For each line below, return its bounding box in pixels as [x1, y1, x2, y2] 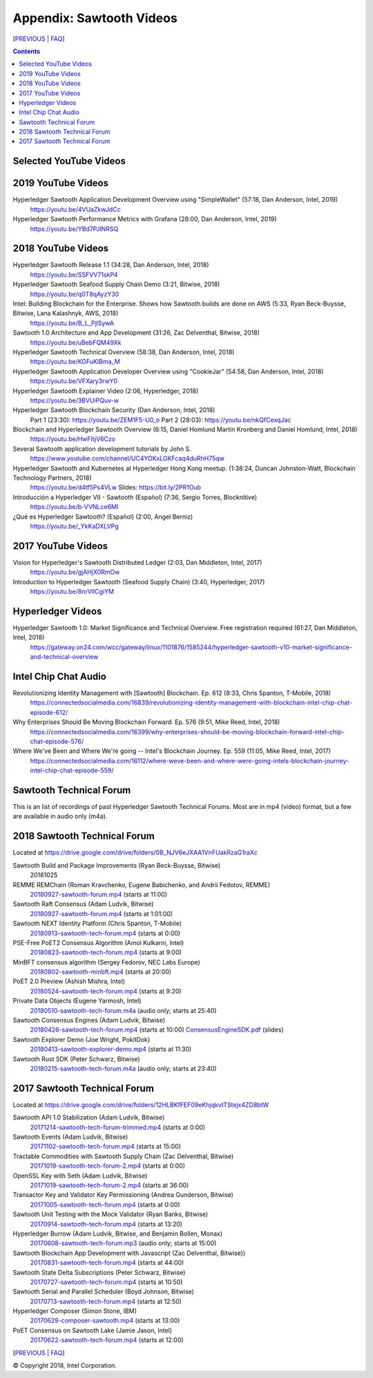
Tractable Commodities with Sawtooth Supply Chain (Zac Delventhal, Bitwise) [12, 1152, 234, 1160]
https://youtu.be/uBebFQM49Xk [30, 338, 122, 346]
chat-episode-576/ [30, 737, 84, 746]
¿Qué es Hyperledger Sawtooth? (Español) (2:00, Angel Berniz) [12, 512, 193, 521]
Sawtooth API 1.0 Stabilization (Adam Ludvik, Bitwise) [12, 1113, 165, 1121]
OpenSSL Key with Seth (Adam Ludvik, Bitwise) [12, 1171, 148, 1180]
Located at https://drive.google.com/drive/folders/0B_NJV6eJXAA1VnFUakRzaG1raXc [12, 848, 258, 857]
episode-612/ [30, 708, 68, 716]
